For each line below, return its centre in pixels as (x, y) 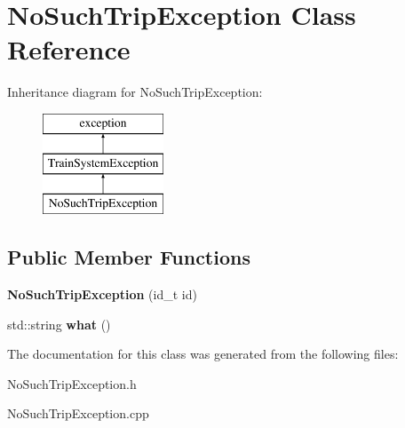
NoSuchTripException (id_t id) (102, 294)
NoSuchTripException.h (72, 383)
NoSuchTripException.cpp (78, 413)
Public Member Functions (129, 257)
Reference (69, 49)
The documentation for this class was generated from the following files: (203, 354)
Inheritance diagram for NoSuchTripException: (135, 92)
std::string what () (59, 324)
